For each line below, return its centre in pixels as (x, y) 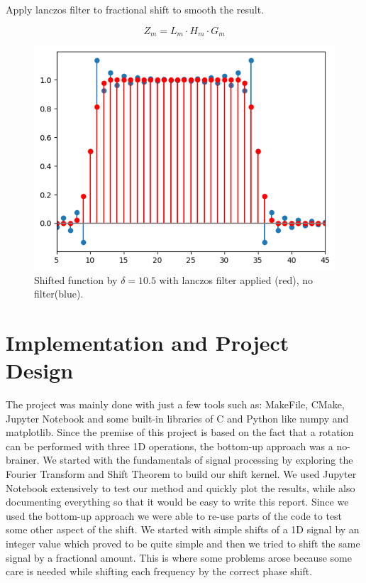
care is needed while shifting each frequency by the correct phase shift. (159, 571)
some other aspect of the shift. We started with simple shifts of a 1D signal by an (183, 529)
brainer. (23, 460)
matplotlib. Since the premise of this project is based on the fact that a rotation (180, 432)
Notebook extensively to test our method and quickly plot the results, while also (181, 487)
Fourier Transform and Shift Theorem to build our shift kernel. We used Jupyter (181, 474)
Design (40, 370)
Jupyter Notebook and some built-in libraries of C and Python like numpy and (177, 418)
